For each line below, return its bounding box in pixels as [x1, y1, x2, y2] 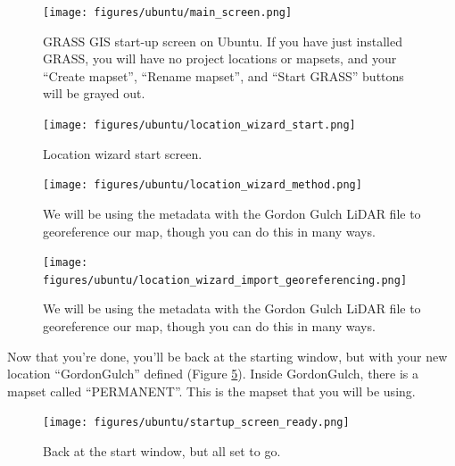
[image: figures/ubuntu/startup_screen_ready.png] [43, 416, 350, 429]
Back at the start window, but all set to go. [43, 442, 281, 461]
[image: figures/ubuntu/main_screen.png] [43, 6, 293, 19]
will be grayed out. [43, 84, 145, 103]
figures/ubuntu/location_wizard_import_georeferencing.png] [43, 273, 408, 287]
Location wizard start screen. [43, 144, 203, 162]
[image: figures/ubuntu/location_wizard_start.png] [43, 119, 356, 132]
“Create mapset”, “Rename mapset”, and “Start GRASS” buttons [43, 66, 404, 85]
